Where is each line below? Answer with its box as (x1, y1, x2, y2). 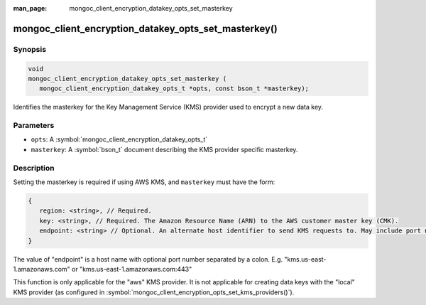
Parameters (13, 121, 55, 131)
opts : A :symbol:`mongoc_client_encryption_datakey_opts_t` (31, 135, 208, 144)
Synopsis (13, 44, 46, 54)
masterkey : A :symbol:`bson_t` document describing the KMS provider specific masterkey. (31, 145, 298, 154)
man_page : (13, 4, 48, 12)
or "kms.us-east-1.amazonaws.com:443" (71, 264, 192, 273)
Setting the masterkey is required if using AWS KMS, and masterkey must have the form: (13, 178, 275, 186)
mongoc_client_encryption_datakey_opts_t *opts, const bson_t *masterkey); (39, 85, 309, 92)
